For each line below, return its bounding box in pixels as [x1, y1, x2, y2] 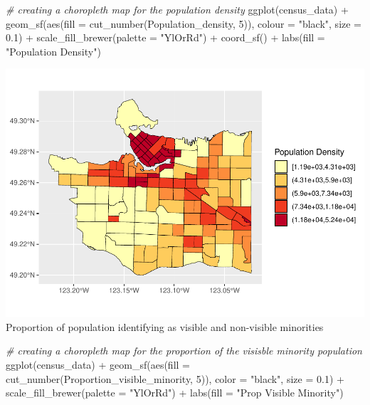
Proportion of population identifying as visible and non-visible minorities [6, 319, 324, 334]
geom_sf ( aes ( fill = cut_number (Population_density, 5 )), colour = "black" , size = [6, 16, 362, 31]
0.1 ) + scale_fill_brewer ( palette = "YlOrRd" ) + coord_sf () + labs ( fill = [6, 30, 325, 45]
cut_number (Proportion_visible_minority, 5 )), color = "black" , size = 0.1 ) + [6, 371, 344, 386]
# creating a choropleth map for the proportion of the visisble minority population [6, 343, 362, 358]
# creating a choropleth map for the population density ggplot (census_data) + [6, 2, 349, 16]
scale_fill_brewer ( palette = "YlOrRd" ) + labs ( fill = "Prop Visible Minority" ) [6, 385, 344, 400]
